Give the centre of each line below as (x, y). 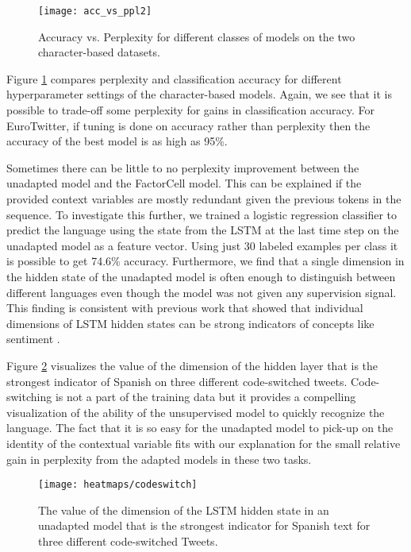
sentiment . (33, 339)
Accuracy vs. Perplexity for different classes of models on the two (197, 36)
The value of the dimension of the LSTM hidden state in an (184, 510)
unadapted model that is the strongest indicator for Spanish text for (204, 525)
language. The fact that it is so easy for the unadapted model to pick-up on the (200, 428)
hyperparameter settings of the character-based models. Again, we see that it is (199, 94)
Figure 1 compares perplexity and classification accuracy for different (174, 78)
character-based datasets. (99, 52)
